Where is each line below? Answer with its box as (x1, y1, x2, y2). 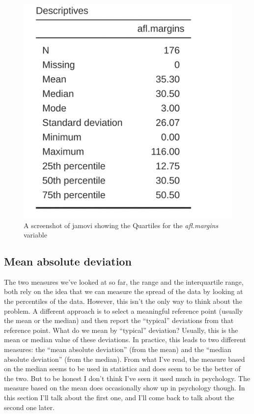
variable (24, 230, 47, 240)
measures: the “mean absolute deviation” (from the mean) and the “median (4, 344, 231, 355)
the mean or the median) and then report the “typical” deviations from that (4, 315, 234, 325)
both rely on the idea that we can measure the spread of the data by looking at (4, 286, 243, 296)
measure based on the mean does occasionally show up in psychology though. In (4, 383, 245, 393)
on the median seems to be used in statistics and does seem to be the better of (4, 363, 241, 374)
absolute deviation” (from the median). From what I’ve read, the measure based (4, 354, 245, 364)
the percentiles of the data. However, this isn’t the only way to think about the (4, 296, 242, 306)
